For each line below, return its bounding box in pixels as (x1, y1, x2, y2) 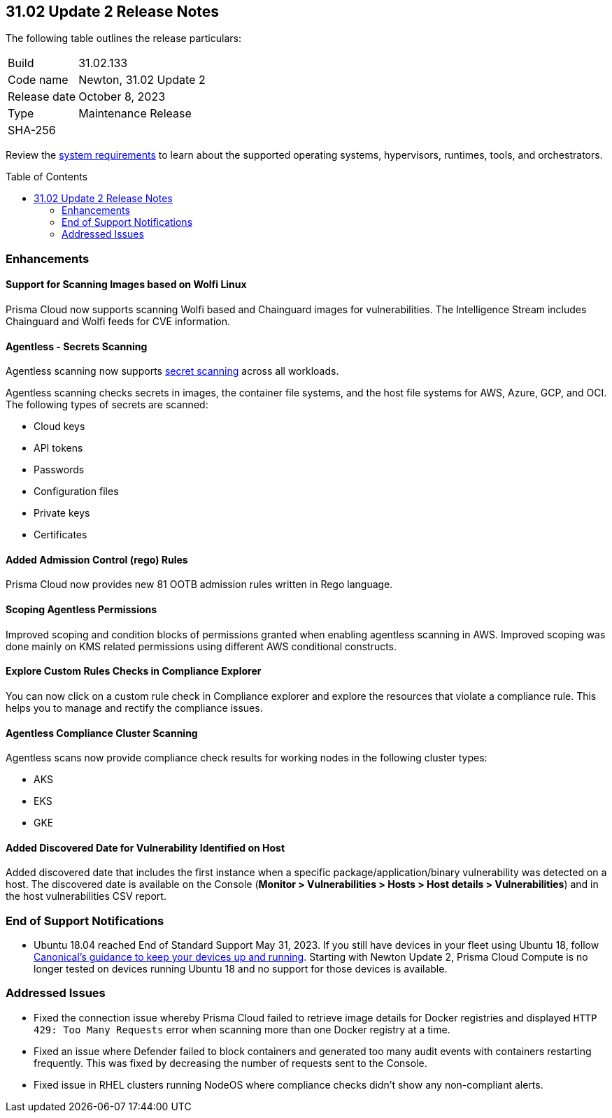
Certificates (34, 529, 87, 541)
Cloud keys (34, 420, 85, 433)
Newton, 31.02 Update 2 (78, 73, 206, 87)
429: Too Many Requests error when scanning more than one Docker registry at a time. (34, 1023, 450, 1035)
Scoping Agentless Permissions (6, 603, 157, 616)
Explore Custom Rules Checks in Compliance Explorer (6, 665, 262, 678)
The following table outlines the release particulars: (6, 32, 241, 45)
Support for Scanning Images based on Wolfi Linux (6, 278, 247, 291)
